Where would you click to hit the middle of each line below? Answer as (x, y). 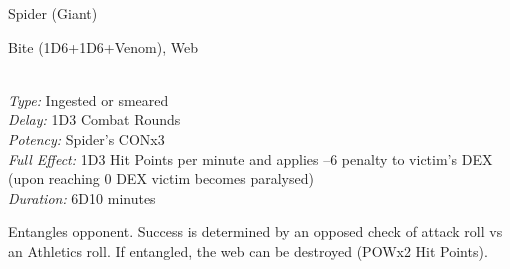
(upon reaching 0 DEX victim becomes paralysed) (161, 178)
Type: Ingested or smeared (88, 99)
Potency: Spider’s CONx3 (86, 138)
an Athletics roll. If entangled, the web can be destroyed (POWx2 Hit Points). (248, 250)
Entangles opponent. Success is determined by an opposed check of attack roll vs (255, 231)
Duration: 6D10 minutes (82, 197)
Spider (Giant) (53, 13)
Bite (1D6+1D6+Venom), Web (103, 46)
